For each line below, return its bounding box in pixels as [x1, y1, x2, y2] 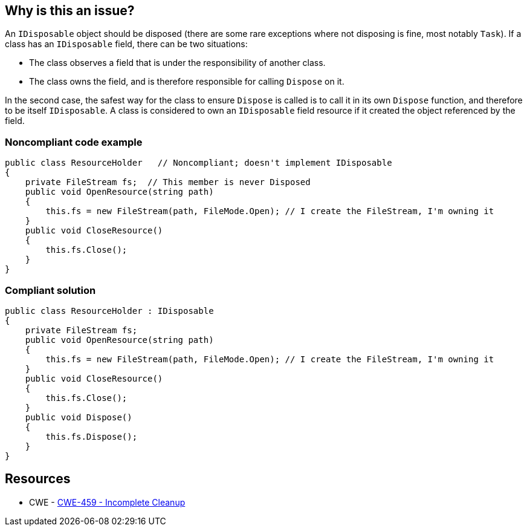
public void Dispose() [25, 412, 132, 422]
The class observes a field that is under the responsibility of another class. [29, 57, 326, 68]
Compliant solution [5, 284, 96, 296]
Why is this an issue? [5, 3, 135, 18]
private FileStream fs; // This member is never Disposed [25, 177, 311, 187]
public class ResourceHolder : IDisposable [5, 305, 214, 316]
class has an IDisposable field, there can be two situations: [5, 39, 248, 50]
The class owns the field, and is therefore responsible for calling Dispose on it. [29, 76, 344, 87]
